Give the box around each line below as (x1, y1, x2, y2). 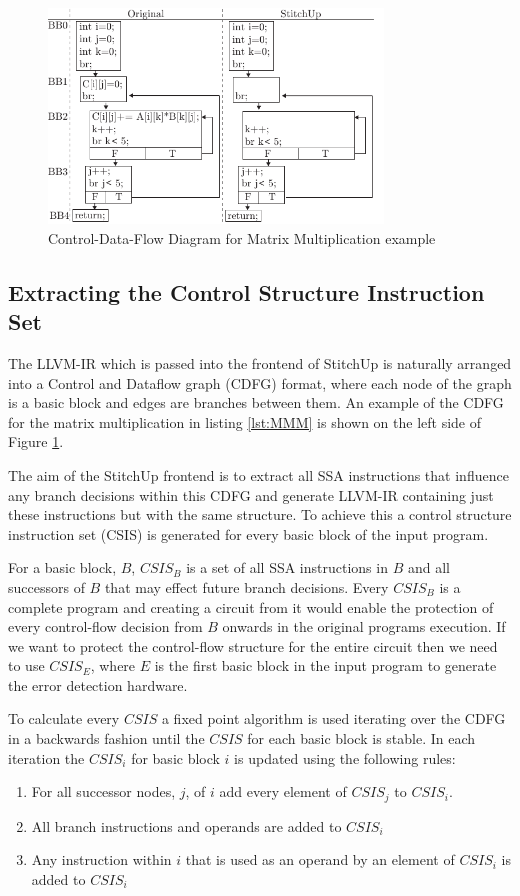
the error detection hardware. (8, 674, 188, 695)
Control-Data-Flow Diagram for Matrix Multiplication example (48, 227, 436, 248)
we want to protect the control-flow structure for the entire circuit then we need (8, 635, 498, 656)
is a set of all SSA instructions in (186, 557, 388, 578)
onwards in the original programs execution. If (222, 616, 506, 637)
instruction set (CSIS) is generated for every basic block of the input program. (8, 523, 489, 544)
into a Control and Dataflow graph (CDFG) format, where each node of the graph (8, 372, 512, 393)
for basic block (131, 747, 220, 768)
